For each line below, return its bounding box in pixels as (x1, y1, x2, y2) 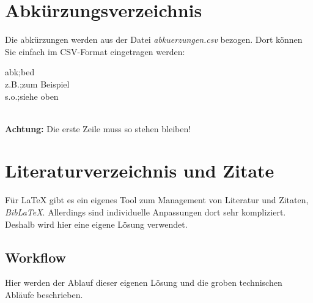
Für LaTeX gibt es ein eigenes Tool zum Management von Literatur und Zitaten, (5, 193, 309, 206)
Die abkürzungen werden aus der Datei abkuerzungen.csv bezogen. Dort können (5, 33, 303, 46)
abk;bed (5, 65, 35, 78)
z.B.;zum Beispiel (5, 77, 70, 90)
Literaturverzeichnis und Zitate (5, 158, 274, 183)
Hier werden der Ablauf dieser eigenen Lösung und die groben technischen (5, 276, 282, 289)
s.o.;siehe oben (5, 89, 59, 102)
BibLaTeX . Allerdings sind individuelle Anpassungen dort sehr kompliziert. (5, 206, 286, 218)
